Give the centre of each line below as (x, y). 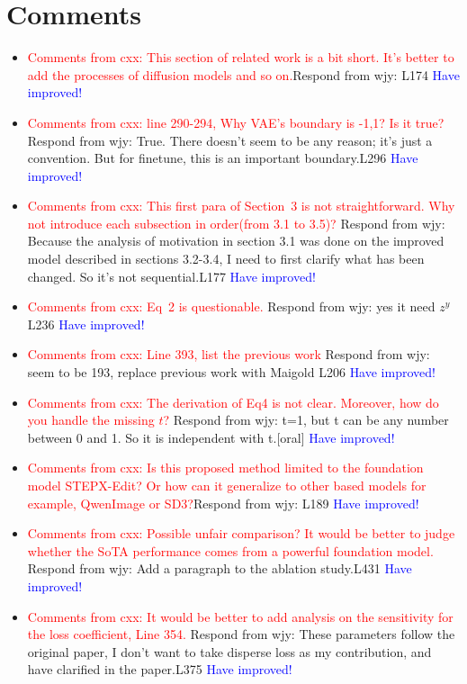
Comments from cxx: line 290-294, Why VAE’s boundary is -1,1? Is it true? (236, 122)
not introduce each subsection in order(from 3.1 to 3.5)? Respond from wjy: (236, 223)
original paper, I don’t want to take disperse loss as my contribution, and (229, 651)
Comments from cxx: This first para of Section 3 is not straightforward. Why (241, 206)
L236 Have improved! (86, 324)
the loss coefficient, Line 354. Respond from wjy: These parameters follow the (241, 634)
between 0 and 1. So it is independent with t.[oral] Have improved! (211, 437)
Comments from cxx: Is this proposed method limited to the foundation (225, 468)
